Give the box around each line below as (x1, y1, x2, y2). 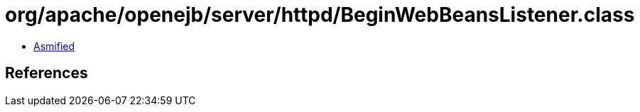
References (5, 64, 88, 82)
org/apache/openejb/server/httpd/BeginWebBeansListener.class (5, 3, 635, 27)
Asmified (33, 39, 75, 52)
